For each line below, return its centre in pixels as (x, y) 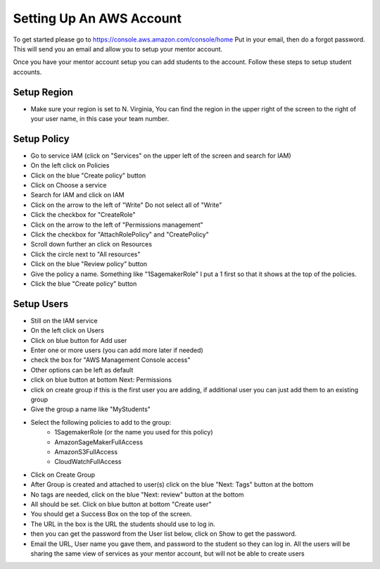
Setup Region (43, 92)
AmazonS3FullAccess (86, 451)
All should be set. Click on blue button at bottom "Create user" (121, 504)
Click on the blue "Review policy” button (89, 264)
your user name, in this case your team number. (100, 119)
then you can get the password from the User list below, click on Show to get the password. (164, 534)
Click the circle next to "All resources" (85, 254)
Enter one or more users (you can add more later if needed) (117, 350)
